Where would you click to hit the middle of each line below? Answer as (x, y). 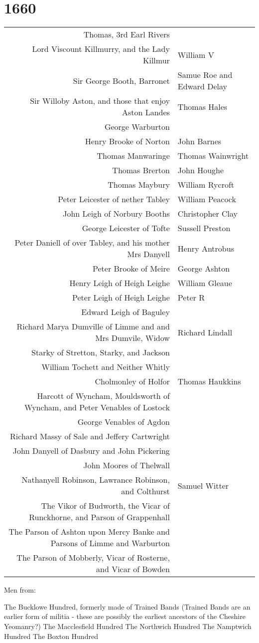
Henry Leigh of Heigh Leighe (120, 283)
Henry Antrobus (206, 248)
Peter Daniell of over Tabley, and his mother (92, 243)
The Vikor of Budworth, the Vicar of (105, 506)
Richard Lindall (205, 332)
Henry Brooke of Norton (127, 141)
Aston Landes (146, 112)
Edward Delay (202, 86)
